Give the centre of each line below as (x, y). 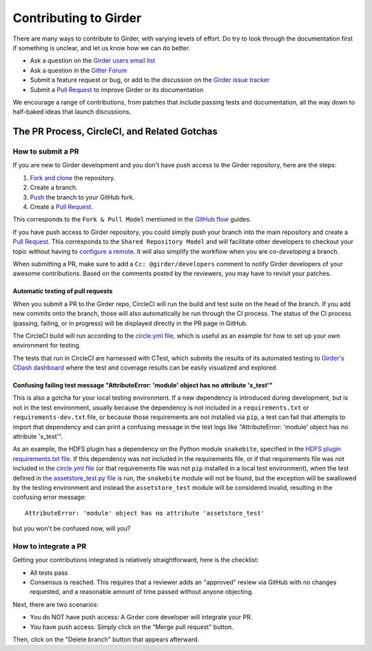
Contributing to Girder (77, 18)
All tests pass (49, 573)
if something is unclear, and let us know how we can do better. (102, 47)
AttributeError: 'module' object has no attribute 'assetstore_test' (145, 513)
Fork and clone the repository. (73, 178)
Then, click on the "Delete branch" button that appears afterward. (106, 639)
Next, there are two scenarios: (56, 604)
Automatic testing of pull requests (63, 291)
